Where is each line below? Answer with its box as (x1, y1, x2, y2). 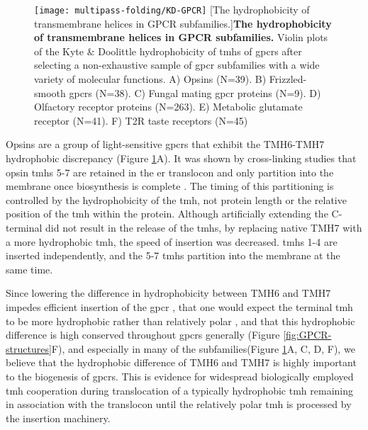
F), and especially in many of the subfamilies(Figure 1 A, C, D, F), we (51, 341, 355, 356)
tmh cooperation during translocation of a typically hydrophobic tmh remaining (6, 383, 354, 397)
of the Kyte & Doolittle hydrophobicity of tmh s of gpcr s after (34, 43, 302, 58)
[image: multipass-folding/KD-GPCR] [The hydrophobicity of (34, 2, 310, 16)
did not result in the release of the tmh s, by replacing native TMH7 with (45, 220, 362, 234)
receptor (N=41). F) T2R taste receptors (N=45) (34, 113, 248, 128)
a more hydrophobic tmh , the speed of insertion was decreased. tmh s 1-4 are (6, 234, 338, 249)
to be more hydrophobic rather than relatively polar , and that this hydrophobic (6, 313, 355, 328)
